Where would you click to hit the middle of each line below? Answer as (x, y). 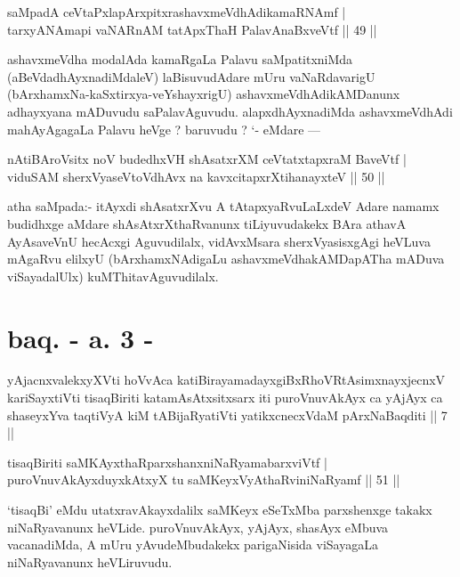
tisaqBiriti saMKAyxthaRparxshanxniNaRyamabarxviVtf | (167, 462)
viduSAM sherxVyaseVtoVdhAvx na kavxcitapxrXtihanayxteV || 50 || (196, 176)
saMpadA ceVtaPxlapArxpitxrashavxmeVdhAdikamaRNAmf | (177, 12)
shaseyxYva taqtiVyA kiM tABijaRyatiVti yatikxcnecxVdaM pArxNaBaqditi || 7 (227, 414)
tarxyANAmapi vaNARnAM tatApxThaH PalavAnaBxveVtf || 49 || (192, 29)
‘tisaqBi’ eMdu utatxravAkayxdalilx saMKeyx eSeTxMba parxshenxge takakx (220, 509)
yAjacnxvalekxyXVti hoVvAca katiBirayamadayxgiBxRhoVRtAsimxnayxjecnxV (226, 380)
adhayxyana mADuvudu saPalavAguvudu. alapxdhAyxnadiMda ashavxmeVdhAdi (230, 111)
